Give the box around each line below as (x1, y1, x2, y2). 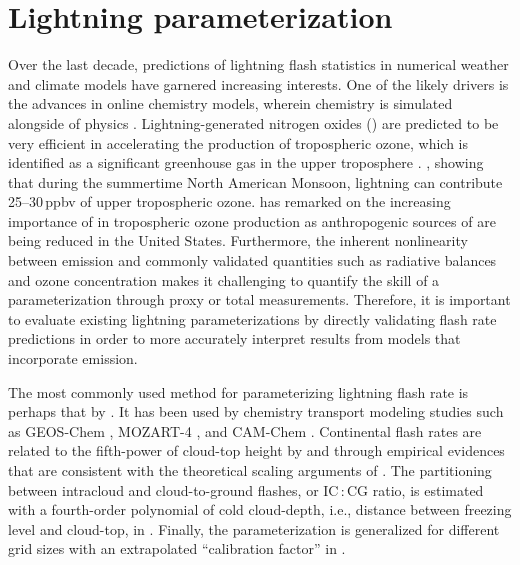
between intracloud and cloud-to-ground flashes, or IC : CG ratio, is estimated (8, 479, 484, 500)
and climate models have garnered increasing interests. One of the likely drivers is (8, 73, 509, 94)
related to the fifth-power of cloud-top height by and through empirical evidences (8, 440, 505, 461)
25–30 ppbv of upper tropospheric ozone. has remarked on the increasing (8, 191, 451, 212)
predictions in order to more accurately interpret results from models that (8, 328, 461, 349)
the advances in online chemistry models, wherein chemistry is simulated (8, 93, 453, 114)
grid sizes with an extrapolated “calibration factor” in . (8, 538, 346, 559)
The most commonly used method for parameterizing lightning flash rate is (8, 381, 469, 402)
